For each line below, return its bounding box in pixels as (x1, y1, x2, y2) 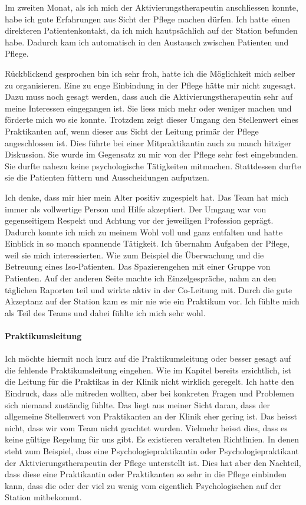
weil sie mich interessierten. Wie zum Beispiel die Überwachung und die (5, 248, 264, 261)
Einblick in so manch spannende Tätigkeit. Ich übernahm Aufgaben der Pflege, (5, 237, 289, 250)
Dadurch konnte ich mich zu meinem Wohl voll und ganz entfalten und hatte (5, 225, 283, 238)
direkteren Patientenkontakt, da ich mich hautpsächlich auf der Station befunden (5, 24, 298, 37)
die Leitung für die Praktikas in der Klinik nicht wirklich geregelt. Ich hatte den (5, 375, 294, 388)
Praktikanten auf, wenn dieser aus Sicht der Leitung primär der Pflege (5, 124, 259, 137)
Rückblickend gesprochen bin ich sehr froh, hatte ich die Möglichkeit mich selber (5, 67, 295, 79)
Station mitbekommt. (5, 491, 82, 503)
